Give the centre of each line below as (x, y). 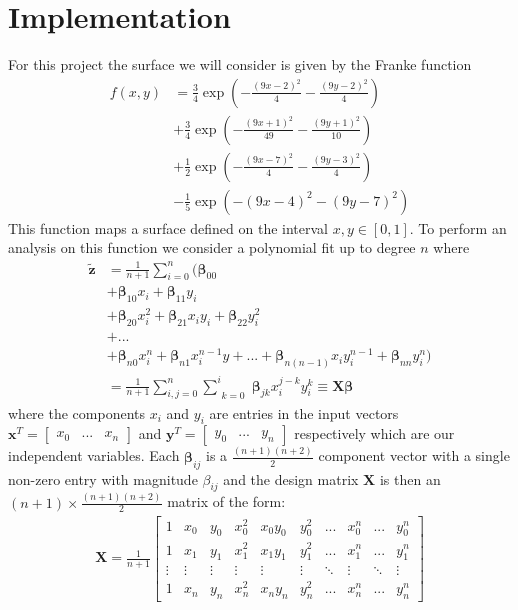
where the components (76, 412)
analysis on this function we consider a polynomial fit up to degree (212, 247)
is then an (410, 478)
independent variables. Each (94, 455)
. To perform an (458, 227)
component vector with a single (414, 455)
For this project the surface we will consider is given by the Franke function (240, 64)
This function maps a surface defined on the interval (168, 227)
